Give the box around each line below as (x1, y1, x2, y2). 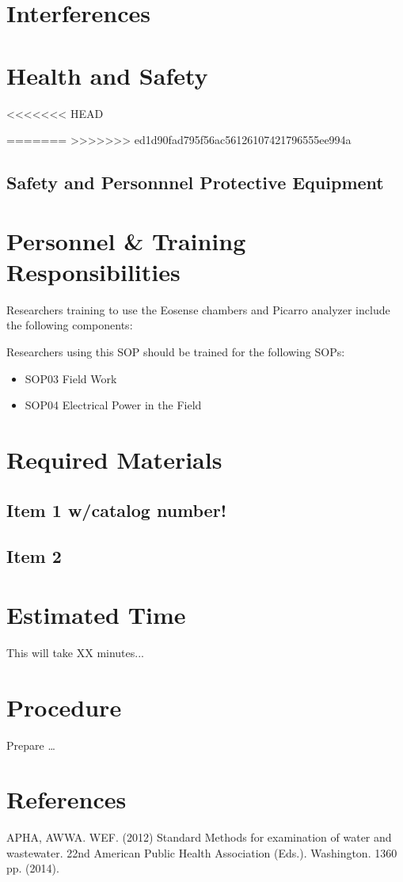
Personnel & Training (6, 224, 246, 257)
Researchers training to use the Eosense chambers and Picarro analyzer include (6, 301, 390, 317)
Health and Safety (6, 59, 208, 91)
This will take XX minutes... (6, 644, 144, 660)
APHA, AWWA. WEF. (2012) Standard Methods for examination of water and (6, 829, 392, 846)
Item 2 (6, 544, 62, 568)
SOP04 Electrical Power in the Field (25, 397, 202, 413)
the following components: (6, 317, 133, 333)
